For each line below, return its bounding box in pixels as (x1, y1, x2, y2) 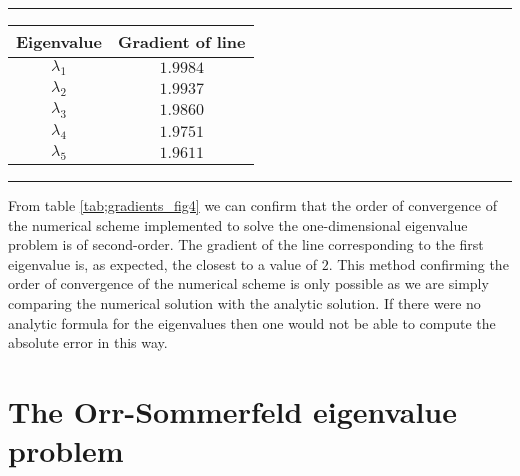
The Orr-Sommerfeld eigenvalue (8, 390, 458, 431)
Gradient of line (117, 30, 246, 53)
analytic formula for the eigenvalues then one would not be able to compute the (8, 312, 496, 333)
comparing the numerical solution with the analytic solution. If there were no (8, 292, 481, 313)
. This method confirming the (328, 253, 509, 274)
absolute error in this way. (8, 332, 168, 353)
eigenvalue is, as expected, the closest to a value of (8, 253, 318, 274)
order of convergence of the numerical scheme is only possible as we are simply (8, 273, 489, 294)
